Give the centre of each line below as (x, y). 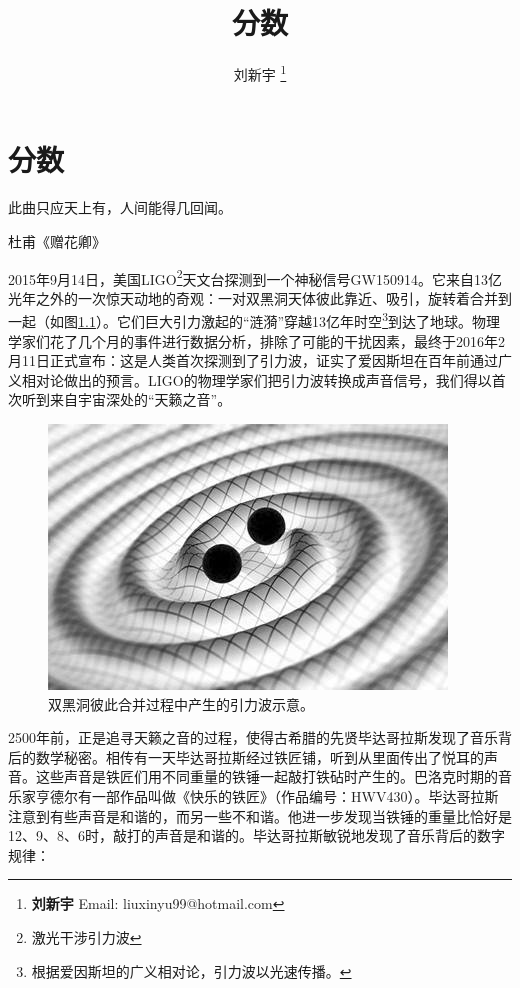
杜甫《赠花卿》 (57, 240)
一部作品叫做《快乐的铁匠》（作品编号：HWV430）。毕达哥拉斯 (295, 795)
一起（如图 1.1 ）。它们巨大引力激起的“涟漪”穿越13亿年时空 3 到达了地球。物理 (254, 319)
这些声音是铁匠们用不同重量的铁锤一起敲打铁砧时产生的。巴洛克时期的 (266, 776)
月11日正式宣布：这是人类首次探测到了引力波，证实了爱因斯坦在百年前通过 (253, 360)
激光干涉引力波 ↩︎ (86, 936)
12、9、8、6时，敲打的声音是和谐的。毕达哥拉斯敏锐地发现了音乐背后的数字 (256, 835)
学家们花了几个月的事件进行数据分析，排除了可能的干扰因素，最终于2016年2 (256, 340)
